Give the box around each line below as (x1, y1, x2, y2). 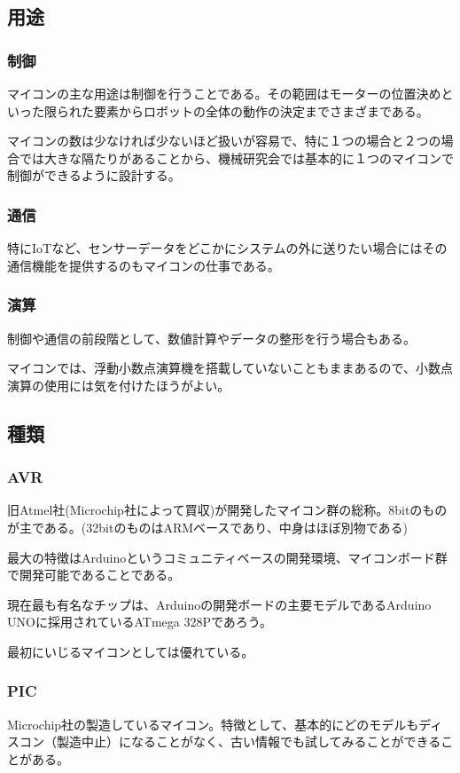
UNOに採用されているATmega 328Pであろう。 (7, 612, 273, 631)
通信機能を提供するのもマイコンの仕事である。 (7, 256, 280, 274)
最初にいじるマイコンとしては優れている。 (7, 642, 254, 660)
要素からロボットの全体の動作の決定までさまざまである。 (93, 101, 429, 120)
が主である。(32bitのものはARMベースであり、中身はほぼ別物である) (7, 517, 408, 536)
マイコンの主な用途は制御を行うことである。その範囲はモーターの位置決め (7, 84, 441, 102)
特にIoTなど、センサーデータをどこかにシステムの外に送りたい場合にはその (7, 239, 448, 257)
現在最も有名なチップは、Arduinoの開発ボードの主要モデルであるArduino (7, 595, 432, 613)
